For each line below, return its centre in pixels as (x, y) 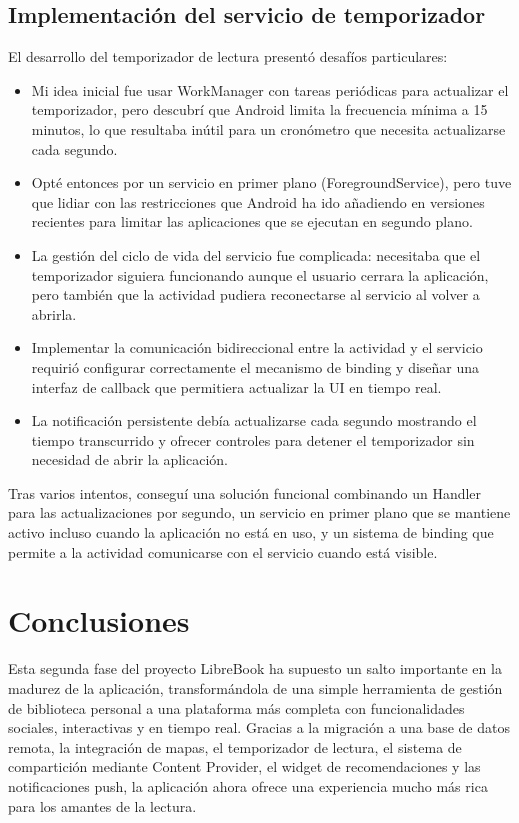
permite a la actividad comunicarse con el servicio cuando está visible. (223, 551)
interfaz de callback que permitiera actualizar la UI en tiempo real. (236, 386)
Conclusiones (99, 620)
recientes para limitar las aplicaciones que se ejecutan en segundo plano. (252, 221)
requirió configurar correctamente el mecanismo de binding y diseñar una (255, 366)
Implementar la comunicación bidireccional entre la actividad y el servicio (257, 347)
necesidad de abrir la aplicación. (129, 459)
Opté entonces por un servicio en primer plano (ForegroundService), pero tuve (271, 182)
